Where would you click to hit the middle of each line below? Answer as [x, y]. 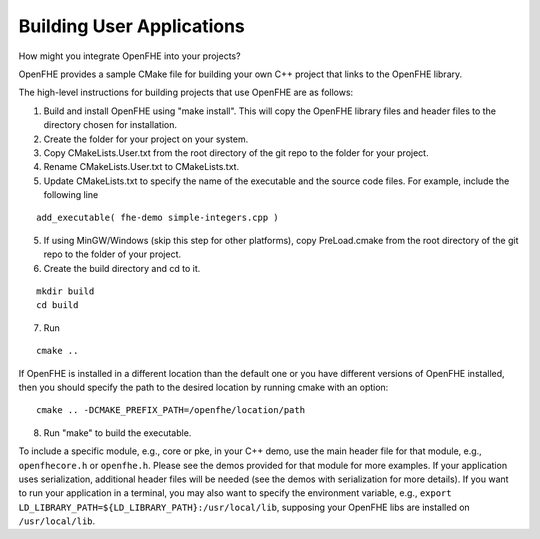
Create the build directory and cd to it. [122, 268]
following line [71, 195]
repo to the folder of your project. [112, 254]
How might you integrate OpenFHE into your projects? [129, 56]
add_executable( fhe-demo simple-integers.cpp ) [157, 218]
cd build [57, 305]
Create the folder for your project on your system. [146, 139]
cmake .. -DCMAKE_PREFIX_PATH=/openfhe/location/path [170, 410]
